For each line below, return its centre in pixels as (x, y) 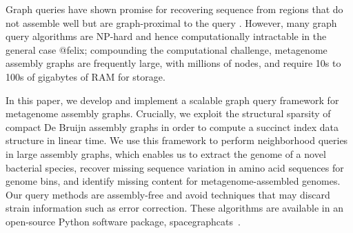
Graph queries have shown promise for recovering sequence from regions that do (174, 9)
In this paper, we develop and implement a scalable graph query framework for (172, 100)
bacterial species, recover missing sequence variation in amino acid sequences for (175, 167)
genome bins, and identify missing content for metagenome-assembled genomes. (173, 181)
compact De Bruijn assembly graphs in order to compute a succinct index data (172, 126)
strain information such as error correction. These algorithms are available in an (174, 208)
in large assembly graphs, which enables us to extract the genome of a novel (166, 153)
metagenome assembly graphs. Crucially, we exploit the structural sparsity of (168, 113)
